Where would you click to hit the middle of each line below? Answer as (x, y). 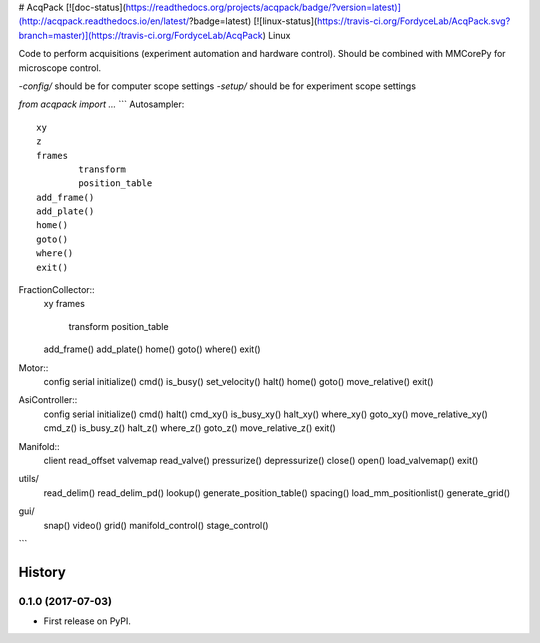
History (42, 571)
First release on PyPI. (87, 621)
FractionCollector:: (56, 290)
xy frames (64, 304)
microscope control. (60, 67)
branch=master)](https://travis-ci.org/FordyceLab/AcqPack (141, 35)
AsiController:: (48, 400)
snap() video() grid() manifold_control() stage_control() (156, 525)
